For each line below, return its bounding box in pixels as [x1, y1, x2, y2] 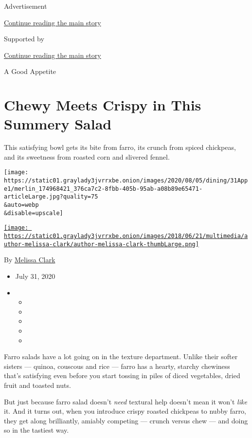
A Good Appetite [4, 66, 56, 76]
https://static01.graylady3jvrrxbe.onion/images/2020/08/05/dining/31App [4, 177, 248, 184]
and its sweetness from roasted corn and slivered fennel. [4, 151, 170, 162]
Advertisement [4, 1, 47, 11]
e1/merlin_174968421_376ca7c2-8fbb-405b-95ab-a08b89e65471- [4, 185, 203, 192]
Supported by [4, 34, 44, 44]
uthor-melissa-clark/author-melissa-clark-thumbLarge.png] [4, 240, 199, 248]
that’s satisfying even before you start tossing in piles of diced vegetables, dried [4, 370, 240, 381]
